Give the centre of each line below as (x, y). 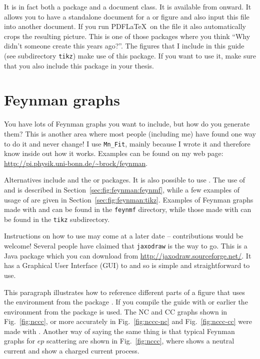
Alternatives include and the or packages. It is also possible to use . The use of (125, 180)
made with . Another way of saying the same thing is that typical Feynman (119, 331)
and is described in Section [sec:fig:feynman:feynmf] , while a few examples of (122, 189)
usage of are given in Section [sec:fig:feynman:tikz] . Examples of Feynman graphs (129, 199)
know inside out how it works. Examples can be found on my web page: (114, 153)
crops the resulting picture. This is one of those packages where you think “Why (127, 36)
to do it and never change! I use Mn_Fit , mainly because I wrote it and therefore (127, 143)
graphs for (20, 341)
